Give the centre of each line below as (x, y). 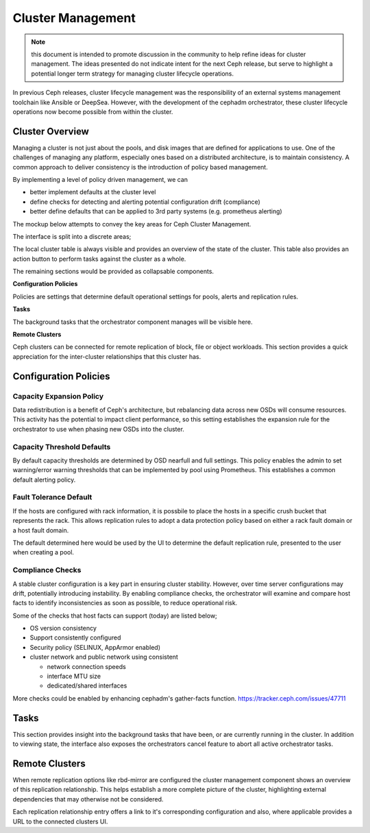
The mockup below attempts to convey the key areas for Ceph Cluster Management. (132, 224)
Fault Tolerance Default (52, 497)
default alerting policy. (44, 480)
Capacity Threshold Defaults (62, 447)
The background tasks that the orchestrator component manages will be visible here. (133, 322)
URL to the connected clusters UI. (60, 821)
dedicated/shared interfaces (87, 685)
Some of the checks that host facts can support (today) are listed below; (115, 615)
